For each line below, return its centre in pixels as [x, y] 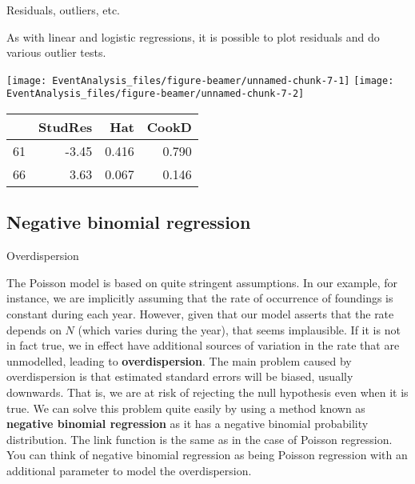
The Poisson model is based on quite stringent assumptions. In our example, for [202, 282]
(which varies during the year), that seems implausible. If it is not [239, 329]
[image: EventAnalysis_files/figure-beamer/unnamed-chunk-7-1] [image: [200, 80]
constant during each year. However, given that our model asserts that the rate [200, 314]
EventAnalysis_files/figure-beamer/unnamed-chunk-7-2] [156, 94]
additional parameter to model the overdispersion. [129, 471]
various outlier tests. [56, 52]
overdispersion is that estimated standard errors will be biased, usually [180, 376]
